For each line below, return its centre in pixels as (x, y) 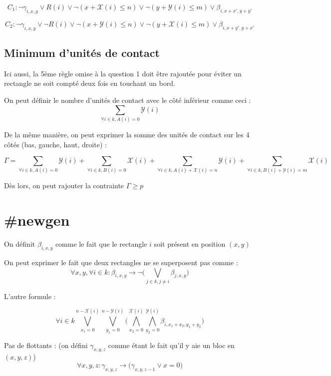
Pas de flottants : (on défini (46, 345)
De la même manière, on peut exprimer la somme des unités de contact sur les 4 (127, 134)
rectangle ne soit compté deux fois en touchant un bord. (90, 83)
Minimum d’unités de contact (82, 52)
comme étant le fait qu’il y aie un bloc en (171, 345)
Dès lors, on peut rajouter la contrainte (64, 186)
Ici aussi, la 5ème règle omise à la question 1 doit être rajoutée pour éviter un (123, 73)
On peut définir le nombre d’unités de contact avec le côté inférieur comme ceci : (128, 100)
